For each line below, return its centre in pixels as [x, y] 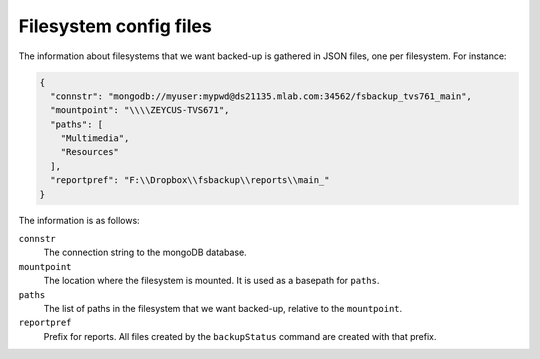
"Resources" [90, 152]
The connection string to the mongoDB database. [145, 252]
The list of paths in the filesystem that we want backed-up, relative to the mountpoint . [223, 308]
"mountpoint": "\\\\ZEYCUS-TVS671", [140, 110]
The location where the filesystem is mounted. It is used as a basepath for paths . [211, 281]
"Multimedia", [95, 138]
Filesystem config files [115, 26]
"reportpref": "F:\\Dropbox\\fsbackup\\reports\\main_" [190, 180]
